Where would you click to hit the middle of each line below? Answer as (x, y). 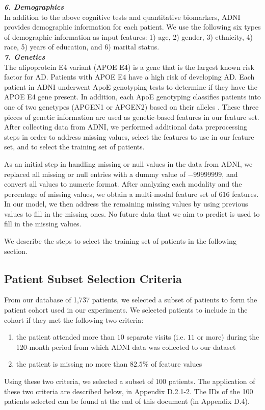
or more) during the (228, 337)
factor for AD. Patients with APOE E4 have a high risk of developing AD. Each (129, 77)
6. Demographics (34, 7)
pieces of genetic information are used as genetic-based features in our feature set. (132, 117)
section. (16, 251)
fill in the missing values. (43, 224)
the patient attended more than (65, 337)
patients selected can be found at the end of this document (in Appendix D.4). (127, 401)
